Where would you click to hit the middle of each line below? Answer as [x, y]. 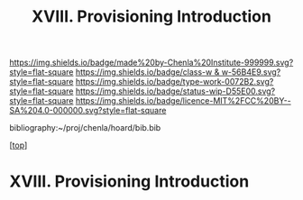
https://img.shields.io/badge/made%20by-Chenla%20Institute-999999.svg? [151, 63]
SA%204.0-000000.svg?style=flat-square [88, 111]
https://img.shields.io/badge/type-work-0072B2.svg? [174, 82]
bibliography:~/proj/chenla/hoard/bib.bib [85, 128]
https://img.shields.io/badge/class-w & [147, 72]
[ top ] [18, 145]
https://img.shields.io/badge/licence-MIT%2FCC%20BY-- [183, 101]
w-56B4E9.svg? [251, 72]
